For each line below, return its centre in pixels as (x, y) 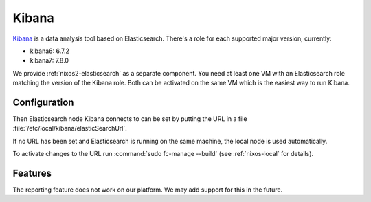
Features (32, 173)
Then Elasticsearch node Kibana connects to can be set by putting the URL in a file (130, 119)
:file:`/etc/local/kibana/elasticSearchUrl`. (70, 128)
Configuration (43, 102)
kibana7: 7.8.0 (49, 60)
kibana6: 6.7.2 (50, 51)
